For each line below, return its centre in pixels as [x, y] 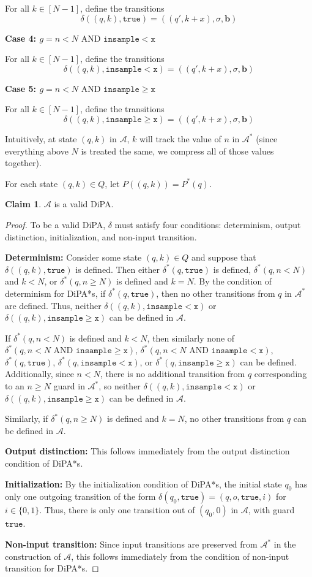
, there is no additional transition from [173, 374]
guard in [69, 386]
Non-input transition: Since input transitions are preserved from [131, 544]
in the [285, 544]
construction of [33, 556]
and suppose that [224, 257]
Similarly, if [27, 418]
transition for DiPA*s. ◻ [52, 568]
